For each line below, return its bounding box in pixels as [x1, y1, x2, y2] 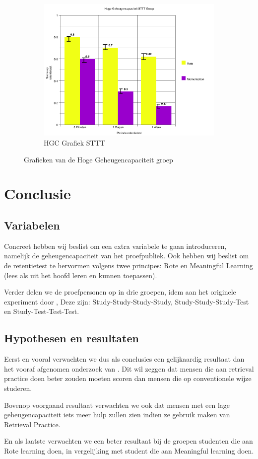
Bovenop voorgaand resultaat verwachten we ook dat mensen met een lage [4, 399, 230, 410]
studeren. [4, 382, 32, 393]
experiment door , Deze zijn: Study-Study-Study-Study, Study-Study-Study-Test [4, 296, 249, 306]
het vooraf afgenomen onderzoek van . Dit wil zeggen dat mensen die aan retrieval [4, 363, 254, 374]
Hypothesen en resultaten [4, 330, 139, 346]
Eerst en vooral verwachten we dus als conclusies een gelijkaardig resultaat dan [4, 354, 245, 364]
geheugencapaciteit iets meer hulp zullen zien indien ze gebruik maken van [4, 409, 230, 420]
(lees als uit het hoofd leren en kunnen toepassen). [4, 270, 157, 280]
